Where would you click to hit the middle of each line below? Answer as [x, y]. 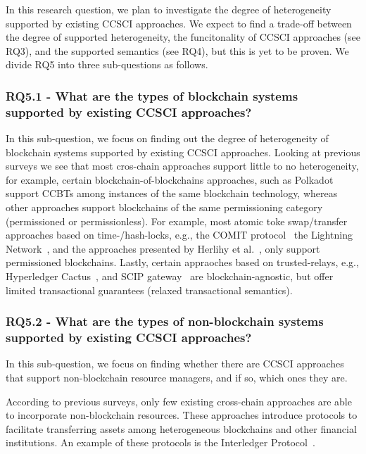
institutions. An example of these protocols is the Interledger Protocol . [160, 442]
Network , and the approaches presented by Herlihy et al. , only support [163, 248]
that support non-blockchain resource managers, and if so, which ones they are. [177, 377]
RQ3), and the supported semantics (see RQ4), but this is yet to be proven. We [177, 50]
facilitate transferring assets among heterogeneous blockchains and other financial [181, 428]
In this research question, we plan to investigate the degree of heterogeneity [169, 9]
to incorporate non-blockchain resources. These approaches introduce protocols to [182, 415]
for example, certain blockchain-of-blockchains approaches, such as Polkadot [170, 179]
